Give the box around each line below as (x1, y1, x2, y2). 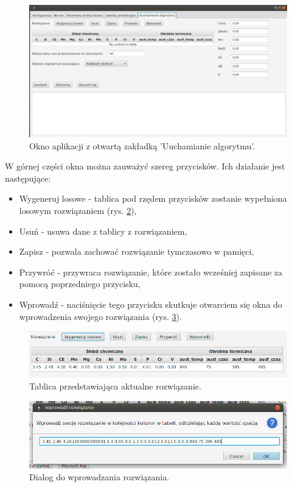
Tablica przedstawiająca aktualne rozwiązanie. (29, 379, 201, 392)
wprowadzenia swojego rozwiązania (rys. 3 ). (19, 310, 182, 322)
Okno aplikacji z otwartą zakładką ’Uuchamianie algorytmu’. (29, 139, 255, 152)
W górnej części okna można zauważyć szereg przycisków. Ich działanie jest (5, 160, 285, 172)
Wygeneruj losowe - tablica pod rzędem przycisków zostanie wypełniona (19, 192, 287, 205)
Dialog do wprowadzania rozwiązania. (29, 471, 170, 483)
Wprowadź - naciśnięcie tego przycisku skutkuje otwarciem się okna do (19, 297, 282, 310)
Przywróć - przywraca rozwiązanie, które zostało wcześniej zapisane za (19, 265, 283, 278)
